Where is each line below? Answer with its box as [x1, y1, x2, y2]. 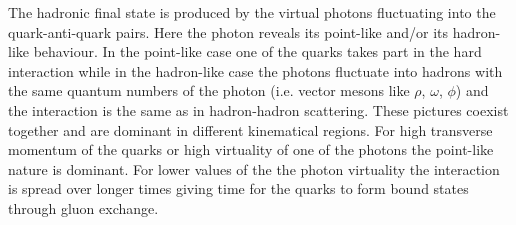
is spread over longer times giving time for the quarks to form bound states [8, 178, 469, 199]
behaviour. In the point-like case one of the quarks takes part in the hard [33, 41, 482, 62]
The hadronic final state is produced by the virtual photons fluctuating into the [8, 2, 496, 22]
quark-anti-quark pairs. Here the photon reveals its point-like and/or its [8, 21, 449, 42]
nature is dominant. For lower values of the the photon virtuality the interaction [8, 158, 500, 179]
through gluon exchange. [8, 197, 159, 218]
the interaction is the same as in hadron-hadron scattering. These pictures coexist [8, 99, 509, 120]
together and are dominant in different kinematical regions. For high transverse [8, 119, 493, 140]
